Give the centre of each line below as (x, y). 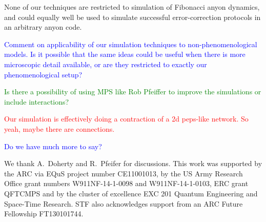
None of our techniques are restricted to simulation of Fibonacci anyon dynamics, (132, 7)
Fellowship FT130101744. (44, 214)
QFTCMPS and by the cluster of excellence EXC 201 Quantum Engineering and (131, 193)
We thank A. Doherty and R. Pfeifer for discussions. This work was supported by (133, 163)
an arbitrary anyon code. (43, 27)
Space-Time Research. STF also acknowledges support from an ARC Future (124, 203)
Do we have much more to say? (53, 146)
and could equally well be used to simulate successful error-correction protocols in (132, 17)
